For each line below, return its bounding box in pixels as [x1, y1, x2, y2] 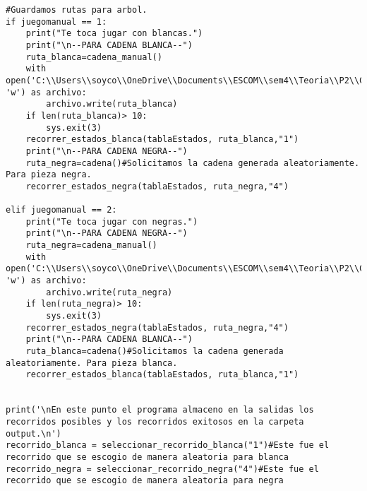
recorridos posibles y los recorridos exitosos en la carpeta [6, 416, 304, 427]
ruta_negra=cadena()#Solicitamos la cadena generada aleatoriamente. [25, 158, 360, 168]
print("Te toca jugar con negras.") [25, 216, 198, 227]
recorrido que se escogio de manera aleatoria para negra [6, 475, 284, 486]
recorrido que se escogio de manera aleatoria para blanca [6, 451, 289, 462]
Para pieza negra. [6, 170, 92, 180]
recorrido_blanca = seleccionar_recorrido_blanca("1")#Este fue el [6, 440, 330, 451]
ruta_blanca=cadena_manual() [25, 52, 162, 62]
